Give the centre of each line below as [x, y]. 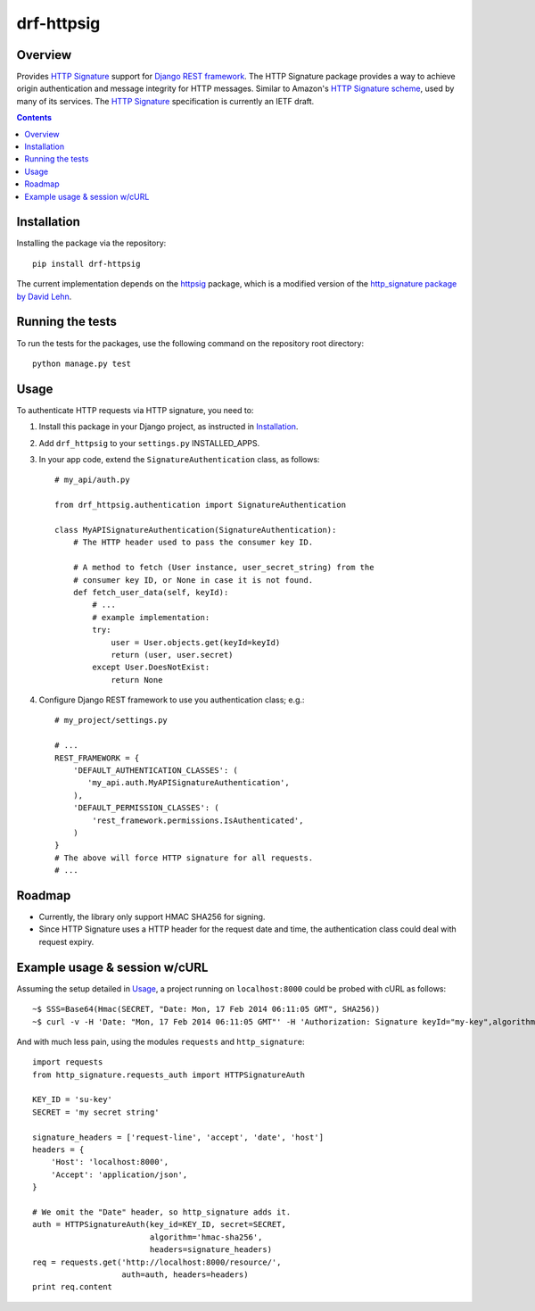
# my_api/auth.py [92, 480]
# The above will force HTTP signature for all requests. [184, 858]
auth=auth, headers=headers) [185, 1274]
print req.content [73, 1287]
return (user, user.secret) [172, 655]
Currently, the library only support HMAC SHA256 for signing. [152, 917]
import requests [68, 1062]
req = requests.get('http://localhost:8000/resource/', [157, 1262]
